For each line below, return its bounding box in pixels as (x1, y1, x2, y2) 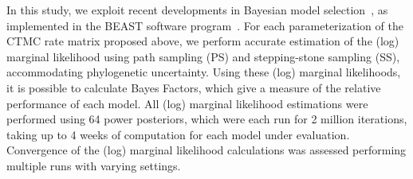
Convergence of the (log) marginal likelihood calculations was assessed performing (6, 142, 407, 158)
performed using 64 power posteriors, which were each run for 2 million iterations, (6, 111, 407, 127)
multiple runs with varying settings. (6, 157, 181, 173)
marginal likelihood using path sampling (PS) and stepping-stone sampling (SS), (6, 48, 400, 64)
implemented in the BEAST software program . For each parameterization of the (6, 17, 403, 33)
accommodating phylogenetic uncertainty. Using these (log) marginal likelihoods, (6, 64, 401, 80)
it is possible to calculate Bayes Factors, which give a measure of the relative (6, 79, 381, 95)
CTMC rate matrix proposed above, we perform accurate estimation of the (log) (6, 33, 399, 49)
